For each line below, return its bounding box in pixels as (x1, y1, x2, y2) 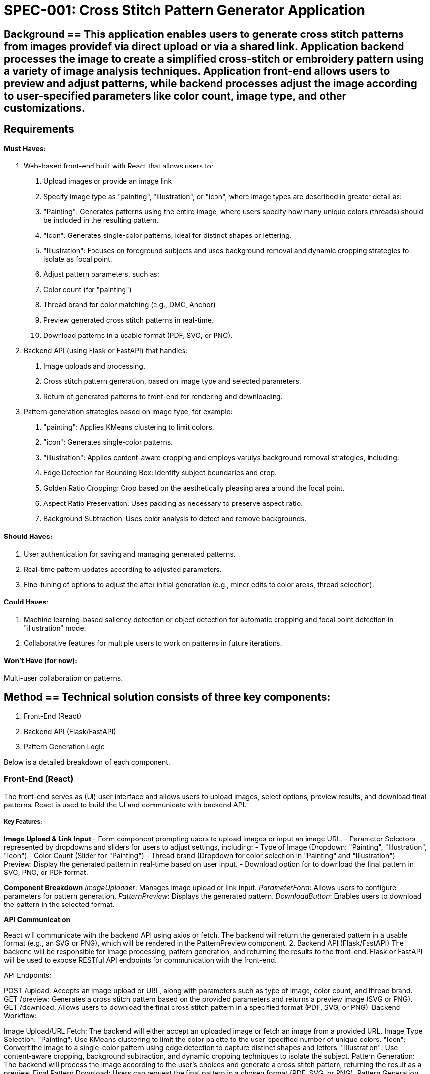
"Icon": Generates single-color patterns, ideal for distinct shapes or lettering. (43, 231, 292, 240)
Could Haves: (4, 598, 49, 606)
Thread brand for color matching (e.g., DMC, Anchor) (43, 301, 215, 309)
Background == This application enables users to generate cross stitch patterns (4, 28, 404, 40)
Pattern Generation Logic (24, 742, 105, 751)
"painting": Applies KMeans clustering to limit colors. (43, 423, 214, 432)
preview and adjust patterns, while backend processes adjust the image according (4, 77, 417, 90)
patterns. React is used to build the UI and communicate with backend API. (4, 800, 246, 809)
